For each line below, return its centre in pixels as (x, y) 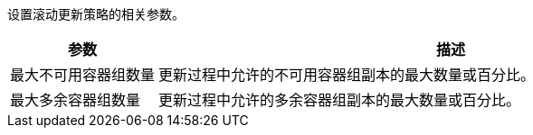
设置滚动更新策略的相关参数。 (96, 14)
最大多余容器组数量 (76, 100)
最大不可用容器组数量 (83, 75)
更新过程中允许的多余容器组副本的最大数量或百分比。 (340, 100)
